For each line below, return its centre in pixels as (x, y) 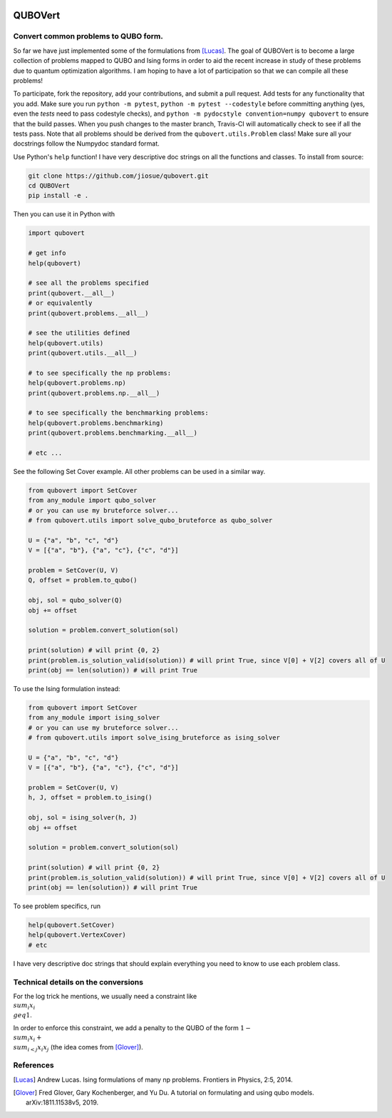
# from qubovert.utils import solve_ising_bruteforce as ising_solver (154, 738)
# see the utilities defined (79, 333)
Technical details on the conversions (78, 982)
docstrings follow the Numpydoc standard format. (86, 143)
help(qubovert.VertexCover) (77, 935)
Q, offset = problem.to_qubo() (83, 580)
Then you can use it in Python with (64, 214)
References (33, 1065)
